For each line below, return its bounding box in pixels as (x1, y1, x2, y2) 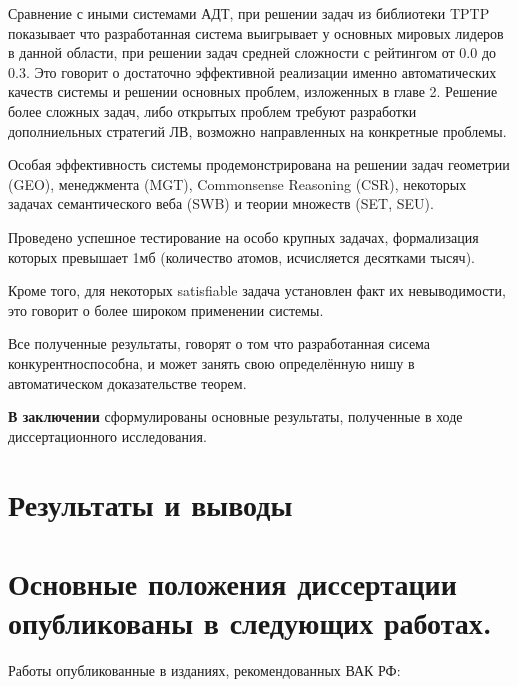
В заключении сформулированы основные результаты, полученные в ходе (8, 406, 463, 427)
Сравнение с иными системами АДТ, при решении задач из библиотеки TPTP (8, 3, 490, 23)
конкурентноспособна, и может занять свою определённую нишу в (8, 352, 415, 373)
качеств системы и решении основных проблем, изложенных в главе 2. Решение (8, 81, 498, 102)
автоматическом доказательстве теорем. (8, 372, 247, 393)
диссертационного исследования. (8, 425, 207, 446)
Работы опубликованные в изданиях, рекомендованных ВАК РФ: (8, 659, 401, 680)
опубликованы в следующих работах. (8, 602, 492, 643)
